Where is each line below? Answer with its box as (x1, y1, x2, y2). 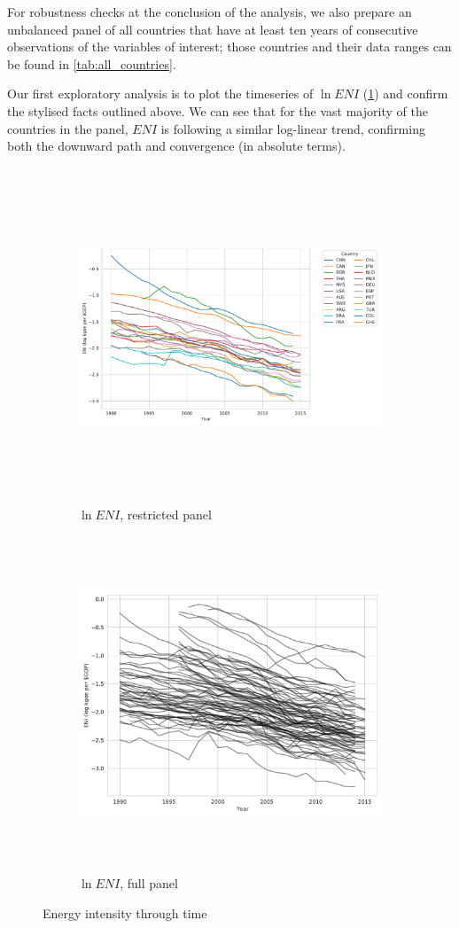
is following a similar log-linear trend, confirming (160, 119, 425, 137)
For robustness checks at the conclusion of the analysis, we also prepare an (7, 3, 412, 20)
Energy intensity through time (43, 904, 207, 922)
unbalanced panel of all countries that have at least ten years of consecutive (7, 19, 418, 38)
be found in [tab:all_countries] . (7, 54, 176, 73)
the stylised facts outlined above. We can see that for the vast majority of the (7, 101, 428, 120)
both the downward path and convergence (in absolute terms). (7, 136, 346, 155)
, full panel (120, 874, 178, 893)
